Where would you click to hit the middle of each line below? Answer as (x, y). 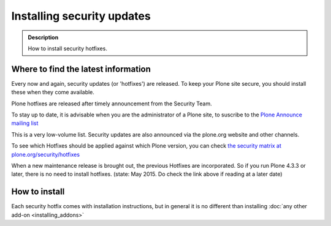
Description (43, 37)
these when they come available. (53, 92)
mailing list (25, 123)
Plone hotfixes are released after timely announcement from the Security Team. (112, 104)
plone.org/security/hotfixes (45, 154)
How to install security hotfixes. (67, 48)
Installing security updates (81, 16)
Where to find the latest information (81, 69)
